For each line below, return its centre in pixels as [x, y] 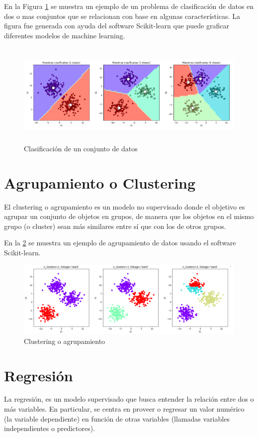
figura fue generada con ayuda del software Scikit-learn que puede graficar [117, 26]
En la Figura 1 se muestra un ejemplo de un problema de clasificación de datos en [129, 6]
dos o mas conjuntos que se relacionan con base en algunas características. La [122, 16]
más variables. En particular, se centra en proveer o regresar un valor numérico [124, 409]
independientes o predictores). [50, 428]
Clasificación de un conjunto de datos [81, 148]
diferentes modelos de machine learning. [65, 35]
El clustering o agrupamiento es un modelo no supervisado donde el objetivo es [125, 206]
